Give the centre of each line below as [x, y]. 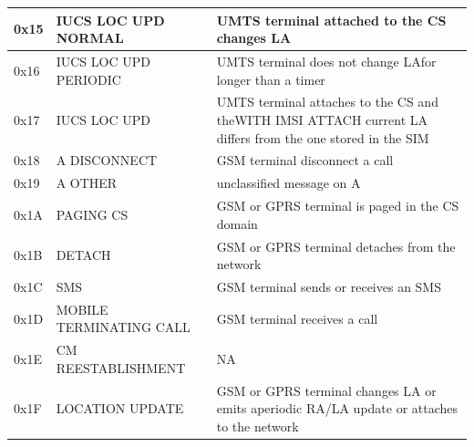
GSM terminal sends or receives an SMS [329, 286]
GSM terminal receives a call [297, 318]
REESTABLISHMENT [121, 367]
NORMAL [90, 38]
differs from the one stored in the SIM [323, 137]
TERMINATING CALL [123, 327]
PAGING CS [92, 214]
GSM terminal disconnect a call [305, 160]
